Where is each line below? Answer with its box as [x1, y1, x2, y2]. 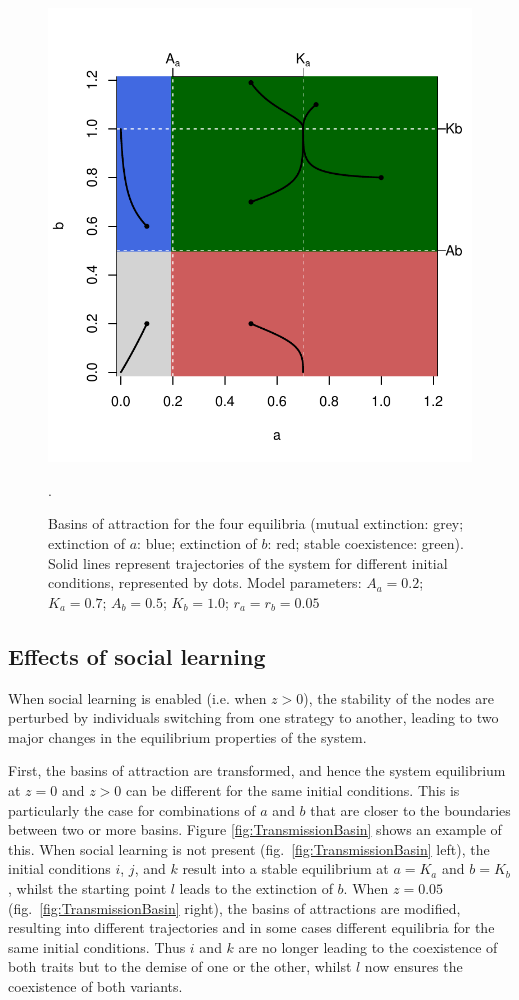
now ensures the [364, 956, 463, 977]
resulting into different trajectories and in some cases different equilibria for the [8, 917, 495, 938]
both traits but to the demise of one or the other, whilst [8, 956, 352, 977]
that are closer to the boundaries [310, 799, 511, 820]
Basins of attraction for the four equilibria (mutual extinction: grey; [48, 513, 464, 534]
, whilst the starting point [8, 877, 167, 898]
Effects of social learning [8, 640, 266, 671]
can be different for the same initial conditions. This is [126, 779, 460, 800]
